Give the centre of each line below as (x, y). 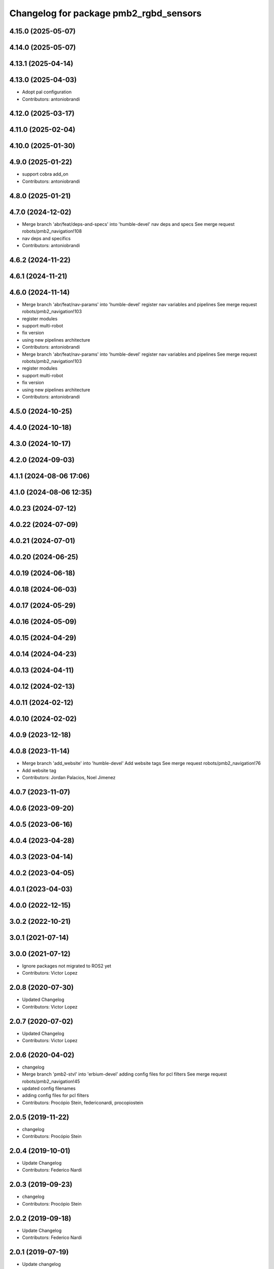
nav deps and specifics (46, 238)
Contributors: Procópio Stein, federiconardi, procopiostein (83, 1103)
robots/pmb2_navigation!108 (52, 231)
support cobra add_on (45, 174)
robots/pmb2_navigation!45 (51, 1081)
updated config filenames (49, 1088)
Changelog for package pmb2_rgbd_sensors (106, 13)
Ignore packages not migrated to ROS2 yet (67, 966)
